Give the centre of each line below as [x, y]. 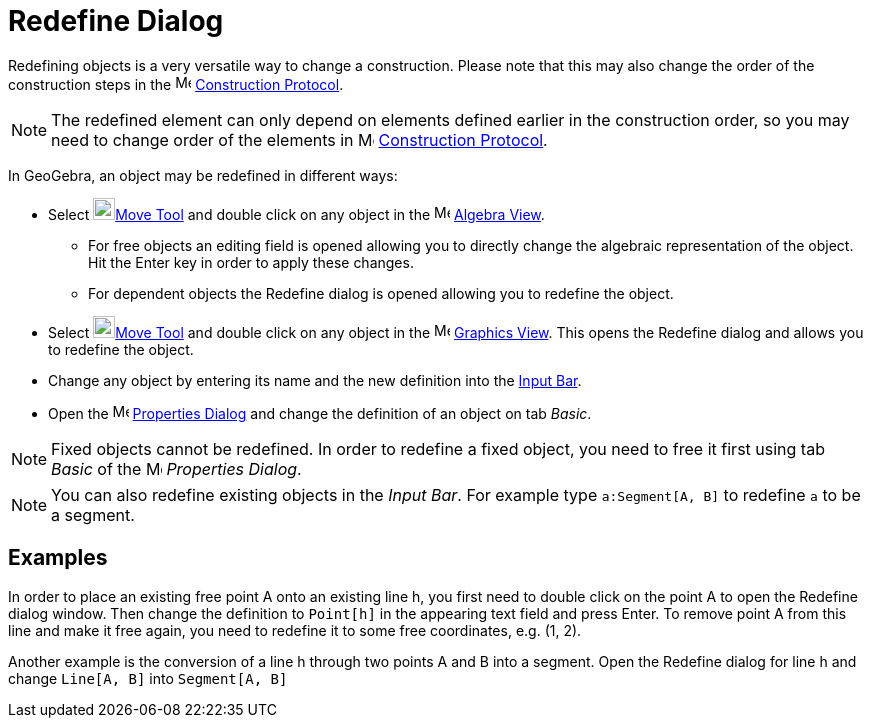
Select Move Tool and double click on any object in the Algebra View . [296, 214]
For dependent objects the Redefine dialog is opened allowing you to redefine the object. [381, 293]
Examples [58, 558]
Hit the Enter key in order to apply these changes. [251, 262]
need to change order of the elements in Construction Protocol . [299, 139]
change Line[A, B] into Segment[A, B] [148, 678]
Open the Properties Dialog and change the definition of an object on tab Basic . [320, 413]
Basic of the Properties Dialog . [176, 468]
